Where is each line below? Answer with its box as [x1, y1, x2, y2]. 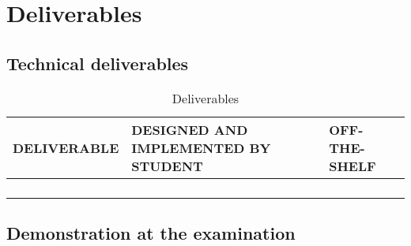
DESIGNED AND [131, 120, 248, 139]
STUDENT [131, 156, 203, 175]
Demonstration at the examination [6, 220, 296, 244]
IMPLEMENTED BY [131, 138, 271, 157]
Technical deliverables [6, 50, 189, 75]
